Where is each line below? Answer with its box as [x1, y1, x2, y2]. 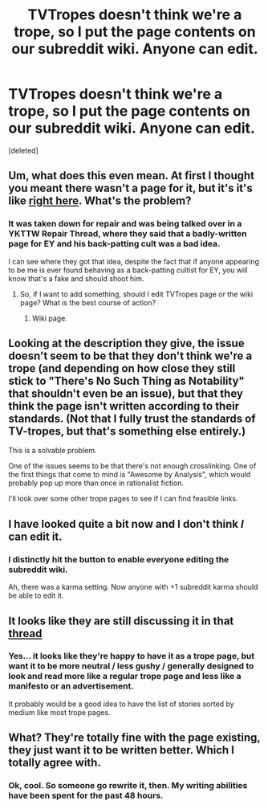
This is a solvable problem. [8, 446, 97, 456]
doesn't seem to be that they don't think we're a [8, 349, 253, 363]
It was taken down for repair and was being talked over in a [8, 219, 242, 230]
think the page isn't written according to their [8, 399, 239, 413]
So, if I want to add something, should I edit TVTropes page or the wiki [19, 289, 254, 299]
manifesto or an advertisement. [8, 680, 134, 692]
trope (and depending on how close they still [8, 362, 236, 375]
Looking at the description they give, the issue [8, 337, 245, 350]
